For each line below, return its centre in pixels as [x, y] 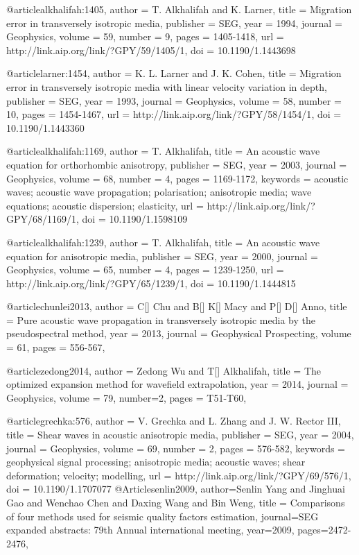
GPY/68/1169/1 [42, 219]
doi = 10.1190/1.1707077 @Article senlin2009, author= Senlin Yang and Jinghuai [176, 489]
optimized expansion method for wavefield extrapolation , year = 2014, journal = [177, 384]
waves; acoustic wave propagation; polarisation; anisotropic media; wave [159, 192]
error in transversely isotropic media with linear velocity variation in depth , [167, 86]
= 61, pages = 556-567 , [56, 347]
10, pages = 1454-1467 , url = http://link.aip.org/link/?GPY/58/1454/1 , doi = [174, 114]
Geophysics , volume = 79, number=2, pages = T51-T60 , [126, 397]
